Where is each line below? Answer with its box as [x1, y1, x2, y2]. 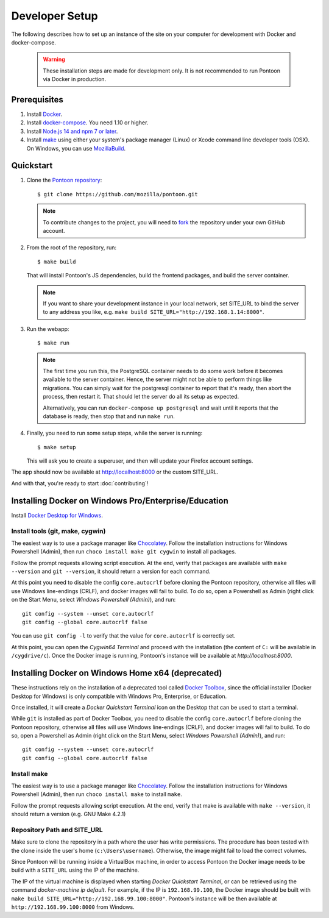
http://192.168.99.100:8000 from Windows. [11, 903, 135, 911]
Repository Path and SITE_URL [11, 825, 103, 834]
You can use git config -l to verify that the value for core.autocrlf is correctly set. [11, 632, 236, 639]
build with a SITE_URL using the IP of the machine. [11, 866, 140, 874]
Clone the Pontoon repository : [26, 177, 102, 184]
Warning [43, 55, 65, 63]
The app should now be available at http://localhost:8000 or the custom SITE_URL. [11, 468, 219, 475]
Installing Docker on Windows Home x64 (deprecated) [11, 668, 222, 678]
